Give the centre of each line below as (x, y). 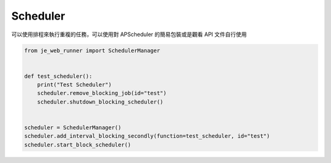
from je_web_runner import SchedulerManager (92, 50)
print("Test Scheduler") (74, 85)
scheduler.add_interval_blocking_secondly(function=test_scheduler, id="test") (147, 136)
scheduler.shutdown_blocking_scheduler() (100, 102)
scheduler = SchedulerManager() (73, 128)
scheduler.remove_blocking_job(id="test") (102, 93)
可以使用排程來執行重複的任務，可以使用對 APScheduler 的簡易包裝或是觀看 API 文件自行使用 (129, 34)
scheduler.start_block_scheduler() (78, 145)
